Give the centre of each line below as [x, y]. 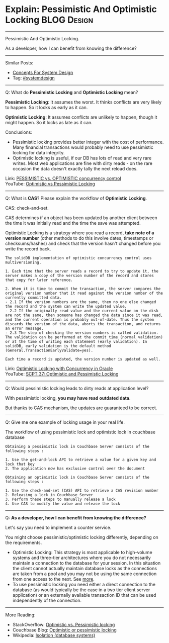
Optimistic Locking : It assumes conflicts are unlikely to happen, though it [81, 117]
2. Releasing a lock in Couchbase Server [49, 495]
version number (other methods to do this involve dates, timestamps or [79, 238]
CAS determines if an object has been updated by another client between [81, 218]
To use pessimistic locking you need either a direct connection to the [84, 584]
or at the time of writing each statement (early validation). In [76, 341]
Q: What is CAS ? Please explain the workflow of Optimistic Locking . [76, 198]
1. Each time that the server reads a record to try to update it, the [82, 271]
